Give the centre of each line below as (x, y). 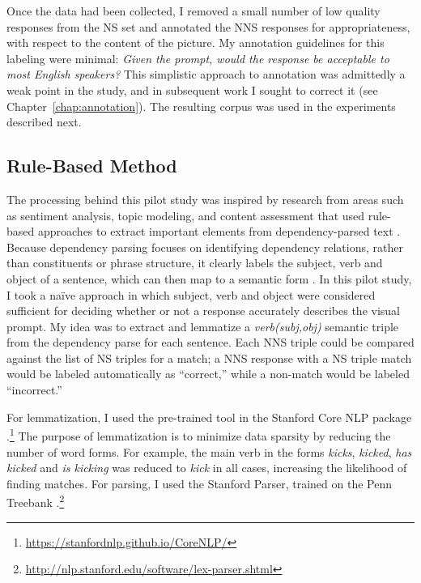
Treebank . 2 (36, 501)
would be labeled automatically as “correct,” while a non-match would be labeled (208, 374)
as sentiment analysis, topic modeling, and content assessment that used (186, 215)
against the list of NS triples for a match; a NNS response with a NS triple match (209, 357)
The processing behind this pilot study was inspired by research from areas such (205, 199)
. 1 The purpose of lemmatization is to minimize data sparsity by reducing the (199, 434)
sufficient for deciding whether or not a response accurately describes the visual (204, 311)
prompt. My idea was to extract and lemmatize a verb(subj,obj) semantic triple (203, 326)
